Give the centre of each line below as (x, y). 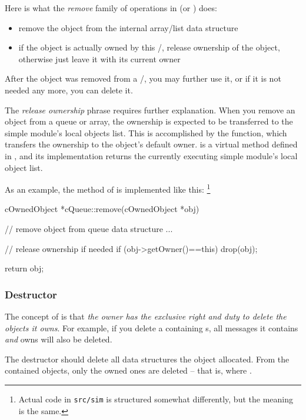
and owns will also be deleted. (59, 339)
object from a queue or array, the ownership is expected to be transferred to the (149, 121)
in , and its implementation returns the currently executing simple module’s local (151, 155)
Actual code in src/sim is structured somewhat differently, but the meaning (156, 399)
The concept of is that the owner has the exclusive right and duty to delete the (146, 316)
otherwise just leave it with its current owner (99, 58)
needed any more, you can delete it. (69, 90)
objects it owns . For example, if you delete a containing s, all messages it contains (152, 327)
